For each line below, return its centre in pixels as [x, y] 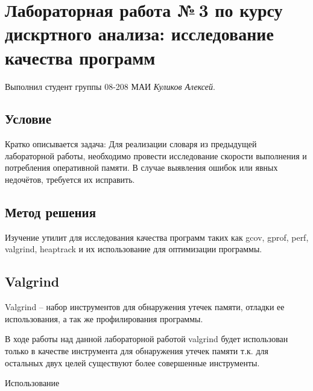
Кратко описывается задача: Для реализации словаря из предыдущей [131, 144]
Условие [28, 119]
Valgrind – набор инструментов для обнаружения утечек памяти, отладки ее [145, 307]
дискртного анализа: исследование [139, 33]
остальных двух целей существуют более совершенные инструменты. [132, 362]
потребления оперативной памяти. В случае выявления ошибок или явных [141, 167]
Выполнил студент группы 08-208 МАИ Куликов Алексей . [110, 86]
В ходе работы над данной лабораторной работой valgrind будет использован [147, 339]
